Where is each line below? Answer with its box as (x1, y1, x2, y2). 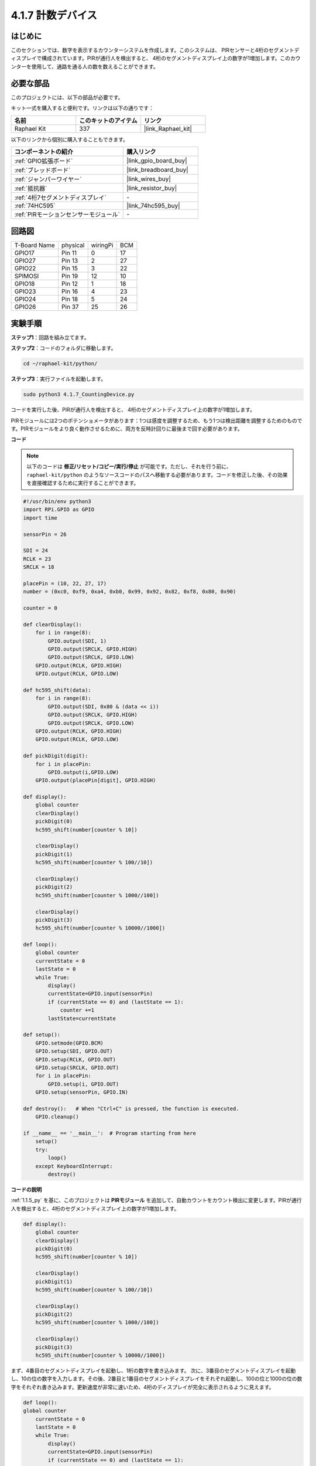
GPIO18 (14, 280, 35, 288)
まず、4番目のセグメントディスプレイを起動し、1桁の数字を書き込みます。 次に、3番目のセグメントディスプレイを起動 (11, 1367, 296, 1375)
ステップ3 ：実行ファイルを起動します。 (11, 375, 107, 382)
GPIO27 (14, 257, 36, 265)
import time (23, 514, 58, 521)
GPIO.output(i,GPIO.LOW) (47, 769, 119, 775)
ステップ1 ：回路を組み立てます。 (11, 334, 90, 341)
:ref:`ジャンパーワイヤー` (14, 175, 82, 183)
